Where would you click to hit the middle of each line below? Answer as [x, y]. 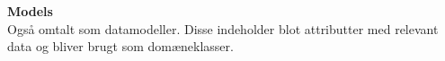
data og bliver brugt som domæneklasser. [120, 46]
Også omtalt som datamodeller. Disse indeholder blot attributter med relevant [223, 28]
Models [30, 11]
